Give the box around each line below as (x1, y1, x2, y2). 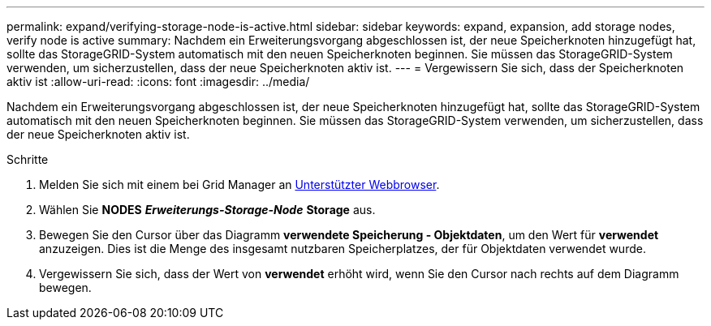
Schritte (6, 152, 49, 166)
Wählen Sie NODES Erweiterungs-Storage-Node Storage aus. (39, 203, 376, 217)
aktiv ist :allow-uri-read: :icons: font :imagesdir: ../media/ (6, 75, 310, 88)
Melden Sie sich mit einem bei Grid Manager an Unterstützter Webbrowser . (39, 178, 440, 191)
